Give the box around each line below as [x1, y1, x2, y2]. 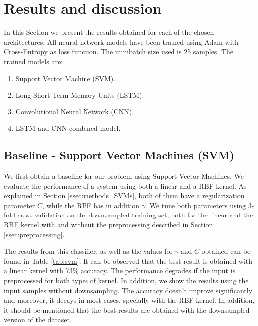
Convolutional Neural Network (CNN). [15, 106, 134, 116]
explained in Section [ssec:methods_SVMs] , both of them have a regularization [4, 190, 245, 201]
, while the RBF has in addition [42, 200, 140, 210]
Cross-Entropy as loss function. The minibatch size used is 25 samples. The [4, 46, 234, 57]
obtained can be [201, 246, 251, 256]
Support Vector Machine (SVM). [15, 73, 116, 83]
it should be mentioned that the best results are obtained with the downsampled [4, 304, 250, 315]
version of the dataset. [4, 314, 72, 325]
